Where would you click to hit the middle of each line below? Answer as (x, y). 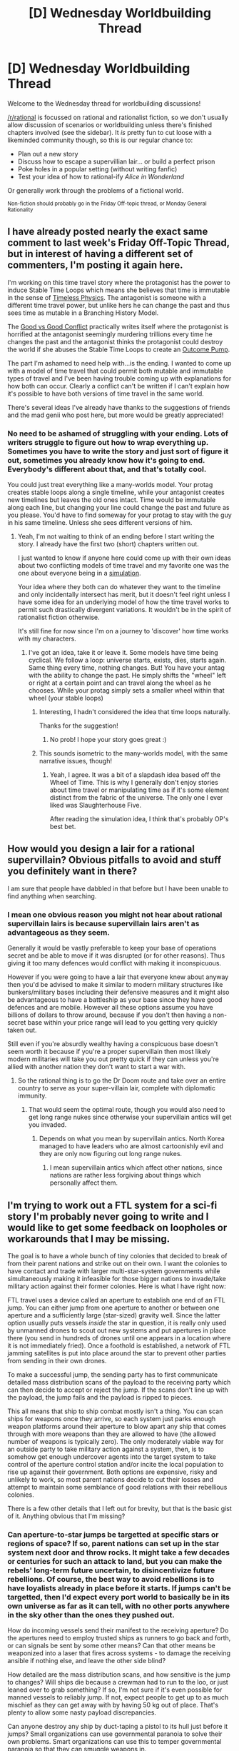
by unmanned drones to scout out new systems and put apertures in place (117, 1330)
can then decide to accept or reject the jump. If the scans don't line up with (118, 1390)
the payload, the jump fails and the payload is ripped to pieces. (100, 1397)
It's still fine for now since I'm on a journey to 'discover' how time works (123, 631)
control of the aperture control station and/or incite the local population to (116, 1464)
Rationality (20, 210)
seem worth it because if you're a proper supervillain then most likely (109, 1052)
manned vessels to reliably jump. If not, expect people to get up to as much (118, 1697)
